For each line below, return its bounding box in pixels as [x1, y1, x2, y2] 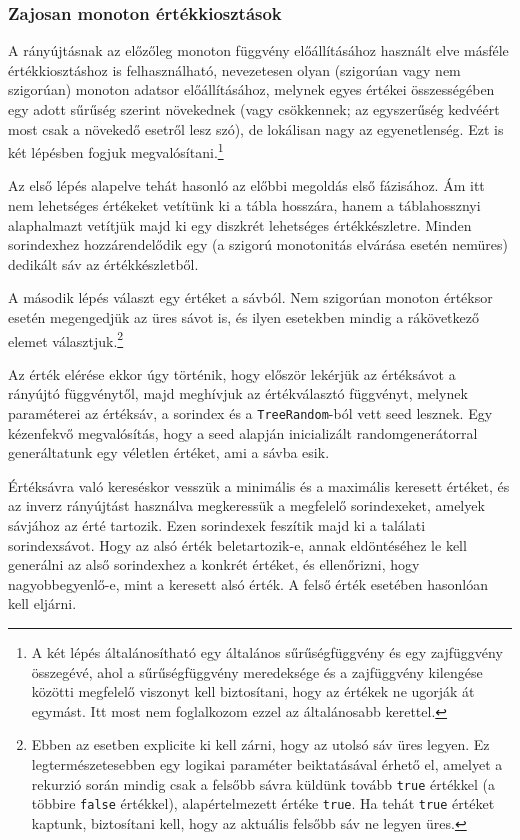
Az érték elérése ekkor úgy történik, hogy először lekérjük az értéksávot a [8, 363, 456, 384]
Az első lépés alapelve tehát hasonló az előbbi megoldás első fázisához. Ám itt [8, 175, 485, 196]
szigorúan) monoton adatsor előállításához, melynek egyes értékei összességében [8, 79, 495, 100]
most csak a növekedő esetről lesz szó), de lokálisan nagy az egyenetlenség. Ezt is [8, 118, 504, 139]
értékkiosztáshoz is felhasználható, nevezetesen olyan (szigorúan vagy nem [8, 59, 461, 80]
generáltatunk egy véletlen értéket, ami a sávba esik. [8, 442, 330, 463]
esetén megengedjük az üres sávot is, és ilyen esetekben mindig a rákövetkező [8, 307, 480, 327]
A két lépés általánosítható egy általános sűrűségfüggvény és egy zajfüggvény [31, 642, 503, 663]
